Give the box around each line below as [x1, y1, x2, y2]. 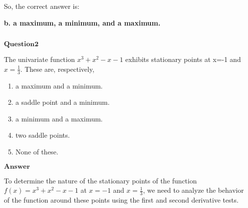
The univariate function [4, 54, 75, 64]
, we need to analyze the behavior [143, 185, 244, 195]
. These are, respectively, [20, 63, 95, 74]
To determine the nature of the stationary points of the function [4, 175, 197, 185]
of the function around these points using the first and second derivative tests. [4, 195, 239, 205]
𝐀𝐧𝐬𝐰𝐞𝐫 [4, 163, 30, 170]
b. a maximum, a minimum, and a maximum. [4, 17, 161, 28]
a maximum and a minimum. [15, 80, 103, 90]
